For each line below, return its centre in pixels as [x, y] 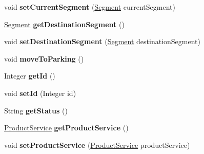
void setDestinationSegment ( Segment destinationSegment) [102, 41]
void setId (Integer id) [40, 93]
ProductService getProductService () [66, 128]
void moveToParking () [44, 58]
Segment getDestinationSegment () [64, 24]
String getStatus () [36, 110]
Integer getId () [30, 76]
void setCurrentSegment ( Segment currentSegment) [90, 7]
